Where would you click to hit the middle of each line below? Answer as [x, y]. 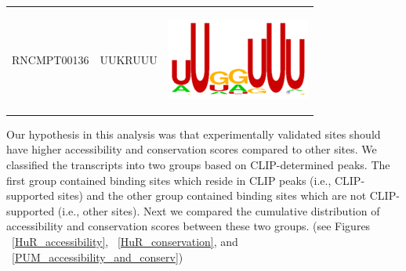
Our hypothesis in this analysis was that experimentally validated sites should [194, 134]
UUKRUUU [129, 60]
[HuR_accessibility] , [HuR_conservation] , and [125, 241]
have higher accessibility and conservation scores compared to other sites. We [192, 149]
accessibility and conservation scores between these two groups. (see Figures [188, 226]
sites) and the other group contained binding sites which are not [212, 195]
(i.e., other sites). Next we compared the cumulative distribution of [219, 210]
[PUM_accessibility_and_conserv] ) [98, 257]
